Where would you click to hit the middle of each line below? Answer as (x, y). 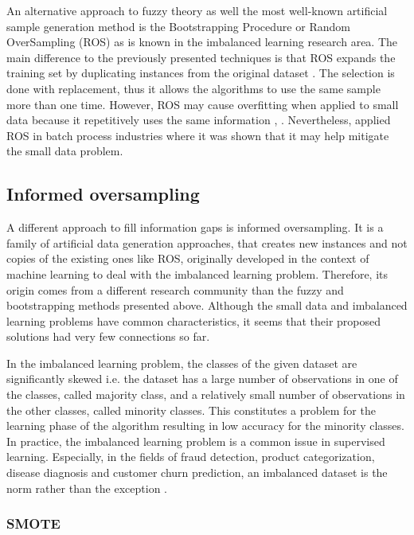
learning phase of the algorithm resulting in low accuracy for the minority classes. (205, 426)
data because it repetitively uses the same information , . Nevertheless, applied (199, 120)
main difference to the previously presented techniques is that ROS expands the (201, 57)
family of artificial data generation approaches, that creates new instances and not (207, 242)
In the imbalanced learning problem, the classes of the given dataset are (182, 363)
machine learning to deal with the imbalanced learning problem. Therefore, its (197, 273)
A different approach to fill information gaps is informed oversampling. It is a (195, 227)
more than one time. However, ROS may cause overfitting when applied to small (203, 104)
